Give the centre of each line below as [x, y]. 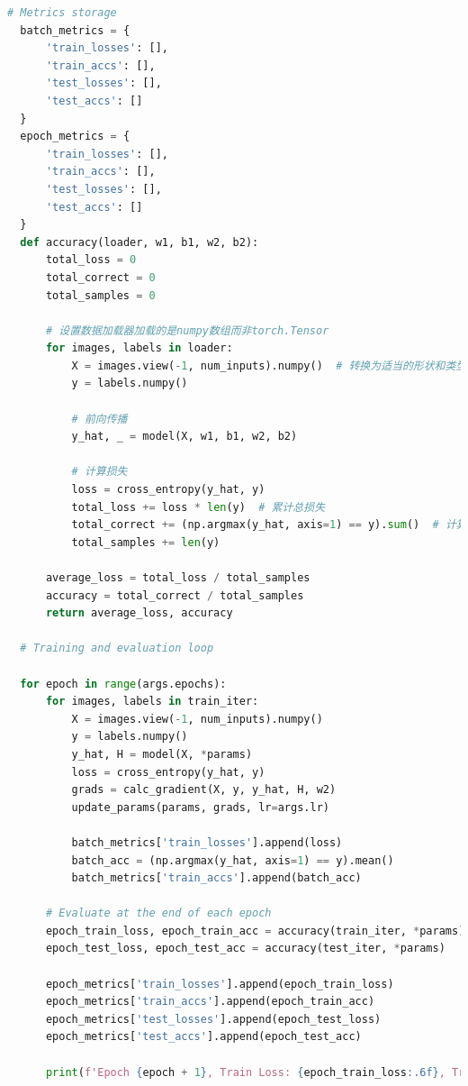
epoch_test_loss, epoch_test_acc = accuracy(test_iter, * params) [245, 949]
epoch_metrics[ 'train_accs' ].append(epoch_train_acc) [210, 1002]
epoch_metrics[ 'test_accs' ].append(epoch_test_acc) [203, 1037]
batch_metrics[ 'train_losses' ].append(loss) [207, 842]
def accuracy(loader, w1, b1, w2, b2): [139, 242]
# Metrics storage [62, 13]
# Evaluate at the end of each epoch [158, 913]
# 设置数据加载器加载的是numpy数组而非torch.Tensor [187, 330]
